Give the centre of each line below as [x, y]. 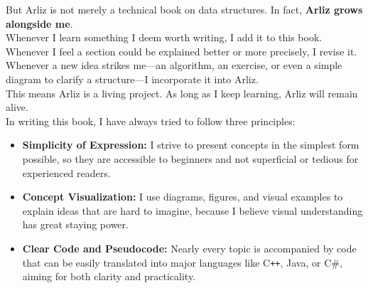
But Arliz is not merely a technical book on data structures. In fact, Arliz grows [184, 9]
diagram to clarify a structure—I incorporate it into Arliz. [132, 79]
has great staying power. [75, 224]
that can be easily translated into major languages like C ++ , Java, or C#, [182, 262]
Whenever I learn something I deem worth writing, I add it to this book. [164, 37]
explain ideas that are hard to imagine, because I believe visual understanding [193, 210]
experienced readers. [66, 172]
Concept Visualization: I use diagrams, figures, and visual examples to [183, 197]
